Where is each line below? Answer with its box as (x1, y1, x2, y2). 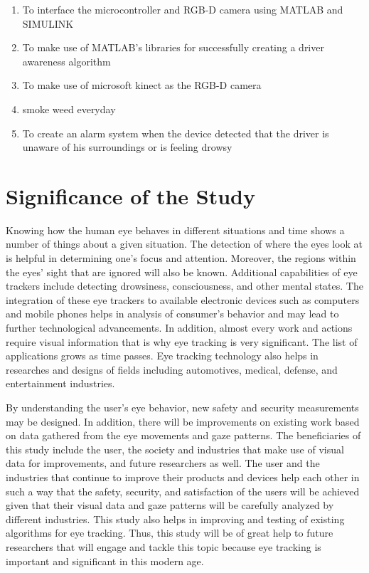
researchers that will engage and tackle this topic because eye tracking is (6, 539, 321, 554)
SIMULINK (22, 16, 74, 31)
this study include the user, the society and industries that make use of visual (6, 441, 344, 456)
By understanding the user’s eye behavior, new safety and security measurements (6, 400, 359, 414)
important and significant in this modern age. (6, 553, 204, 568)
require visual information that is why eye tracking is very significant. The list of (6, 334, 358, 349)
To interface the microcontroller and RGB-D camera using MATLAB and (22, 2, 343, 16)
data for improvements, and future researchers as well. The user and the (6, 456, 320, 471)
